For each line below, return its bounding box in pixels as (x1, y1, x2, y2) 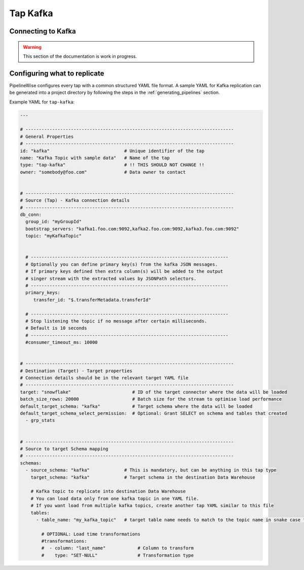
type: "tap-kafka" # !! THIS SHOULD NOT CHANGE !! (20, 162, 205, 168)
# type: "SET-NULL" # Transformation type (41, 552, 194, 558)
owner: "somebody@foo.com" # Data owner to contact (20, 169, 186, 175)
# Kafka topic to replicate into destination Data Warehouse (30, 488, 186, 494)
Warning (23, 44, 42, 50)
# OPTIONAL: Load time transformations (41, 531, 140, 537)
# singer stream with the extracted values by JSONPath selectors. (25, 275, 197, 281)
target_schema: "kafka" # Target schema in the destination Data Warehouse (30, 474, 255, 480)
